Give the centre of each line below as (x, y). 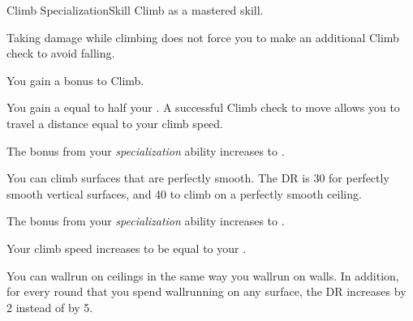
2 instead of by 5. (50, 307)
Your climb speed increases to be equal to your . (127, 248)
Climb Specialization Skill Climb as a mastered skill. (135, 10)
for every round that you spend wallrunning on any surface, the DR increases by (206, 291)
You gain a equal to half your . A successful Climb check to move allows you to (203, 107)
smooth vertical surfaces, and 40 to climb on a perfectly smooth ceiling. (184, 193)
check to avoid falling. (61, 53)
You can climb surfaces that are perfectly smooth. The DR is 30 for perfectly (198, 178)
